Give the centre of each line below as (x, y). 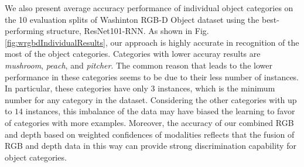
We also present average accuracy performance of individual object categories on (149, 8)
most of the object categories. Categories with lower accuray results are (133, 54)
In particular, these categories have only (76, 88)
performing (24, 31)
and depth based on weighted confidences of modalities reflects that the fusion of (150, 134)
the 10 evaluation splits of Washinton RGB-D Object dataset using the (132, 19)
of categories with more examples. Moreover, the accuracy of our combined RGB (149, 122)
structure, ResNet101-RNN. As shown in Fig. (128, 31)
